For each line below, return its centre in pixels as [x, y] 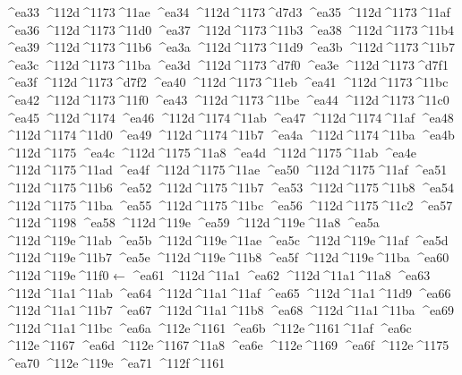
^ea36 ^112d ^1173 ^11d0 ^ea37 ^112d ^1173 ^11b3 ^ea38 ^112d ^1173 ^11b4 [230, 29]
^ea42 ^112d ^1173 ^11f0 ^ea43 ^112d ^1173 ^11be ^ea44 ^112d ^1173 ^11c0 [227, 99]
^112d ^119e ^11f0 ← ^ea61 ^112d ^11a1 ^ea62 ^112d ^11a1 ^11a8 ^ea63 [218, 274]
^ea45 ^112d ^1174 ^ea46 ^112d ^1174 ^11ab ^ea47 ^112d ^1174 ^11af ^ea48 [229, 117]
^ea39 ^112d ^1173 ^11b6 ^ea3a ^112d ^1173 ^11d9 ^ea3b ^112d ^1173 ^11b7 [230, 47]
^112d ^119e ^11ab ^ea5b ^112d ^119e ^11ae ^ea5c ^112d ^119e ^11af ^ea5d [227, 239]
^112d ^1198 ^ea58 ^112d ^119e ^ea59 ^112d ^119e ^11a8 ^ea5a [192, 222]
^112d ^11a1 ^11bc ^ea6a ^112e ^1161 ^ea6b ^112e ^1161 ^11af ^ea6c [208, 327]
